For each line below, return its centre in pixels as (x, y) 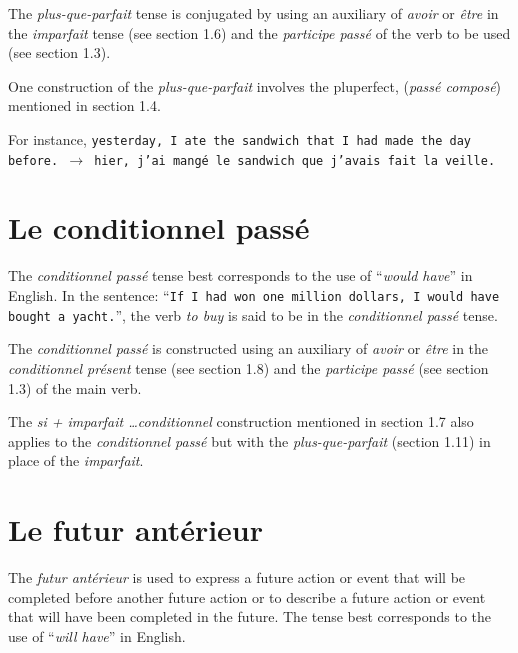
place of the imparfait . (76, 460)
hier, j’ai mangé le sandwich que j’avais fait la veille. (295, 160)
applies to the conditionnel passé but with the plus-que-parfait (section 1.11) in (249, 440)
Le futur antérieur (136, 529)
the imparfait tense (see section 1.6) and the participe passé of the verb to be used (259, 32)
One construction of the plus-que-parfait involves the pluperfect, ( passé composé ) (255, 85)
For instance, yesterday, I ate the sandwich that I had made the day (239, 138)
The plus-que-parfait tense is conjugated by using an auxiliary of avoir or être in (253, 13)
